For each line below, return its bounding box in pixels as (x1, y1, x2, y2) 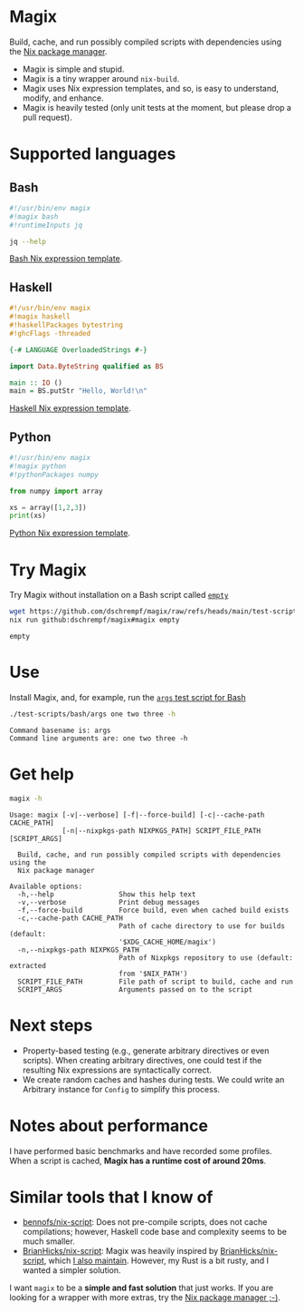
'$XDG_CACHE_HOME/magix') (119, 937, 217, 946)
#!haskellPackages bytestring (9, 320, 124, 329)
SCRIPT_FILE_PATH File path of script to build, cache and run (17, 977, 294, 986)
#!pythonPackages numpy (9, 470, 100, 479)
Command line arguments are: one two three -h (9, 733, 188, 743)
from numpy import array (9, 486, 103, 495)
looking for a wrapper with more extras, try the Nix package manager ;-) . (9, 1292, 280, 1303)
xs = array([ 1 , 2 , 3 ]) (9, 503, 88, 512)
